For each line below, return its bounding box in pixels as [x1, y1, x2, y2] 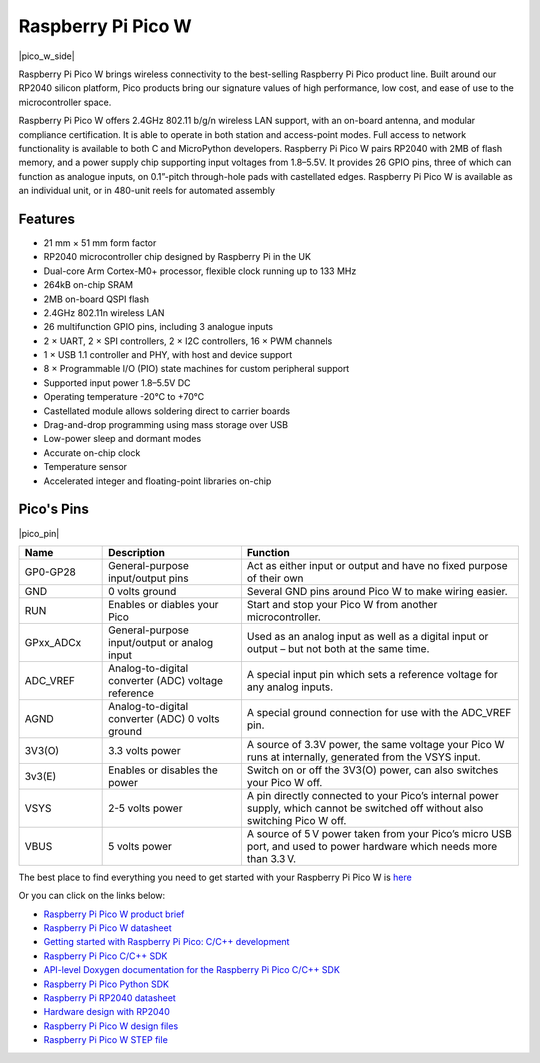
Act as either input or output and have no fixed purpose [246, 558, 509, 572]
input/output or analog [108, 635, 214, 649]
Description [108, 545, 165, 559]
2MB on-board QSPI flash [43, 293, 150, 305]
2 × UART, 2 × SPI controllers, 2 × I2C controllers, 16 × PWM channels [43, 335, 333, 347]
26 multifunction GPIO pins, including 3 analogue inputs [43, 321, 274, 333]
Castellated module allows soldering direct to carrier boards [43, 405, 290, 417]
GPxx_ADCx [24, 635, 82, 649]
